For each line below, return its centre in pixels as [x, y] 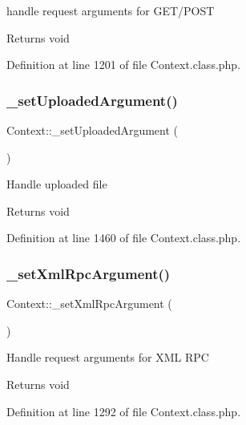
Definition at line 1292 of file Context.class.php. [124, 411]
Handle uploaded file [57, 184]
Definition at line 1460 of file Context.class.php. [124, 238]
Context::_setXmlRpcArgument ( [89, 304]
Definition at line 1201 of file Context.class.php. [124, 65]
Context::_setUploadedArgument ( [93, 130]
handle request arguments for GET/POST [111, 10]
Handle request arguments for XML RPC [108, 357]
